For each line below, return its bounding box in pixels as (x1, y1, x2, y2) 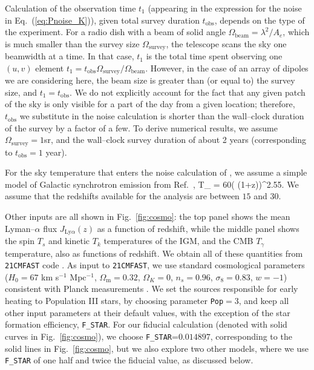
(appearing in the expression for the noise (148, 2, 302, 14)
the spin (5, 234, 35, 247)
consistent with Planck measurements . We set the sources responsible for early (5, 282, 298, 295)
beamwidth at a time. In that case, (5, 50, 134, 62)
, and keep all (238, 294, 289, 307)
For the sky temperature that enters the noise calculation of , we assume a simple (5, 166, 307, 179)
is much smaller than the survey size (5, 37, 140, 50)
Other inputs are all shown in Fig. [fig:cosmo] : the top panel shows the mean (5, 210, 290, 223)
